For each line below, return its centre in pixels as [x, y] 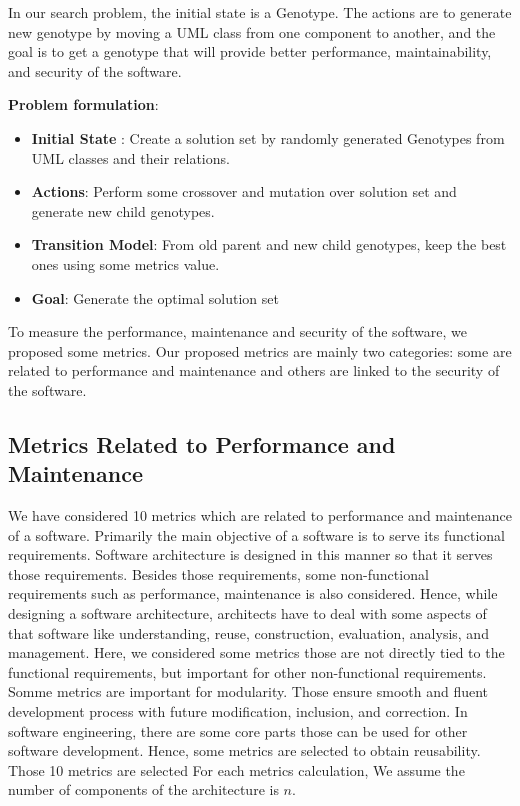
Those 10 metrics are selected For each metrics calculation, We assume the [236, 769]
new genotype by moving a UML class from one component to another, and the [252, 31]
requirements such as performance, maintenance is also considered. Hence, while [253, 593]
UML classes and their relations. [130, 157]
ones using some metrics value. [125, 263]
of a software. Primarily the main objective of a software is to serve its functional [256, 534]
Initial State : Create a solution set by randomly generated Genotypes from [268, 137]
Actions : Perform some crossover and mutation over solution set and [244, 191]
